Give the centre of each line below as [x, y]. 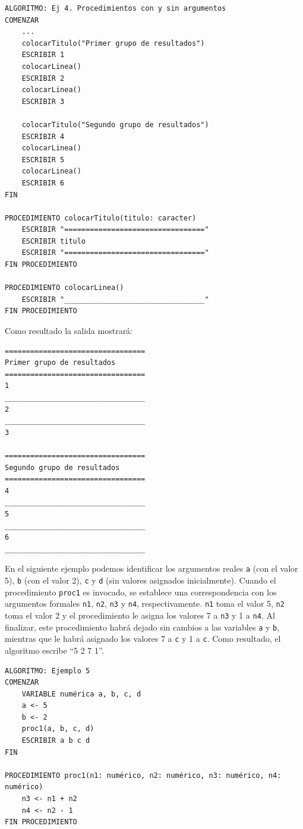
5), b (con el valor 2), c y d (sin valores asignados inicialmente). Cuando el [141, 580]
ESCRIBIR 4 [43, 136]
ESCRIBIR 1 [43, 55]
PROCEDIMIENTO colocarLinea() [64, 288]
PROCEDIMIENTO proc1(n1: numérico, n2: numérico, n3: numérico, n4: [143, 775]
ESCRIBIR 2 [43, 78]
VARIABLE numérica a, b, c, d [81, 694]
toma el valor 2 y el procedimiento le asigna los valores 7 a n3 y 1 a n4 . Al [140, 615]
